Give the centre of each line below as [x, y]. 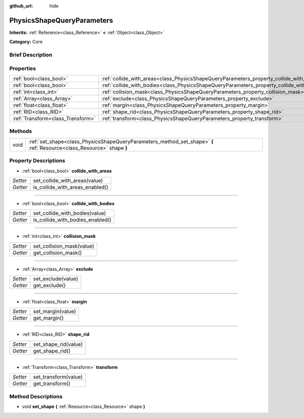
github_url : [21, 6]
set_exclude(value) [56, 279]
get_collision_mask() [58, 252]
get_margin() [48, 318]
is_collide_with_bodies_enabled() [72, 220]
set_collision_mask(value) [64, 246]
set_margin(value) [54, 312]
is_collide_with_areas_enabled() [71, 187]
